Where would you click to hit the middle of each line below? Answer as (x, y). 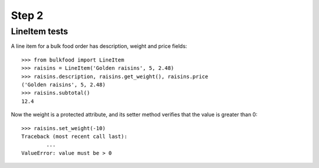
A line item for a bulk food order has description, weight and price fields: (99, 46)
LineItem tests (40, 31)
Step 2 (27, 15)
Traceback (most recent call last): (74, 136)
